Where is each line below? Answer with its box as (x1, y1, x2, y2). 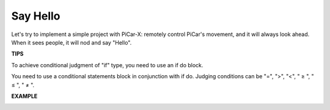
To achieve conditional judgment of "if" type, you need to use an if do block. (11, 61, 204, 68)
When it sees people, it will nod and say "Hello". (11, 38, 132, 46)
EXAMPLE (11, 92, 38, 100)
